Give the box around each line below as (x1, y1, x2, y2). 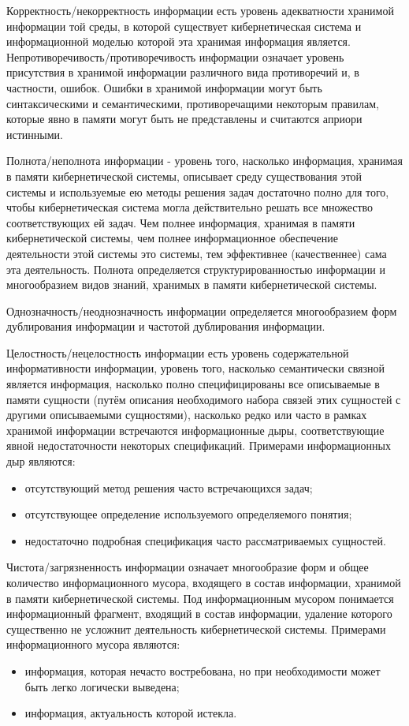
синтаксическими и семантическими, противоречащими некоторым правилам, (6, 95, 379, 111)
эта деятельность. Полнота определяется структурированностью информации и (6, 260, 385, 277)
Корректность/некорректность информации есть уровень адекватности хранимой (6, 2, 394, 18)
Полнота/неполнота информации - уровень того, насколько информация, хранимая (6, 152, 403, 169)
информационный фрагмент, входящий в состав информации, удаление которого (6, 605, 392, 622)
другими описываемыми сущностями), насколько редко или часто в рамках (6, 406, 367, 423)
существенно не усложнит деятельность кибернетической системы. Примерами (6, 620, 386, 637)
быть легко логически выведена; (24, 678, 180, 694)
